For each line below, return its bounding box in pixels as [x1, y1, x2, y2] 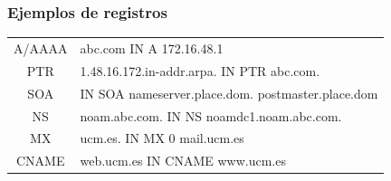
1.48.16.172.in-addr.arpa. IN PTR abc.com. [80, 61, 320, 80]
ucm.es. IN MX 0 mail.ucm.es [80, 129, 244, 148]
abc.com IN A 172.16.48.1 [80, 38, 224, 57]
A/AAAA [14, 38, 68, 57]
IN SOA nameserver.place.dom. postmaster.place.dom [80, 83, 378, 102]
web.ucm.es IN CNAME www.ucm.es [80, 151, 286, 170]
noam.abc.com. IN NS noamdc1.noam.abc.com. [80, 106, 342, 125]
